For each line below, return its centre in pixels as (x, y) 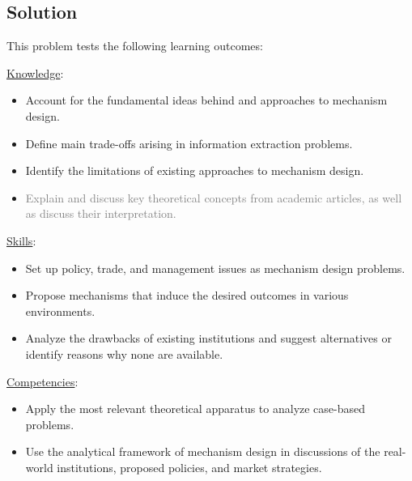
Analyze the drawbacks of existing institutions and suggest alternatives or (208, 338)
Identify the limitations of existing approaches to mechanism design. (195, 170)
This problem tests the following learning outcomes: (135, 46)
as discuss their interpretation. (101, 213)
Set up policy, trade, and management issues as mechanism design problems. (215, 268)
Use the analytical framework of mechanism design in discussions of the (203, 451)
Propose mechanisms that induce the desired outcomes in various (187, 295)
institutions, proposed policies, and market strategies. (189, 467)
